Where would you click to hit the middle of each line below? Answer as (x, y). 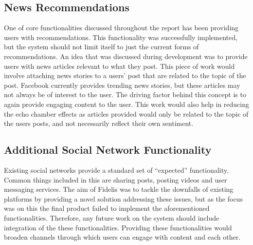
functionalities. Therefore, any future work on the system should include (112, 217)
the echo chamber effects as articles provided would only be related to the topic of (126, 113)
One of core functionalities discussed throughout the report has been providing (121, 28)
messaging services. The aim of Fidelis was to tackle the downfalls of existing (119, 189)
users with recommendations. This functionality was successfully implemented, (121, 37)
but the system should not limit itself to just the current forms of (101, 47)
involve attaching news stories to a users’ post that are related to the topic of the (125, 75)
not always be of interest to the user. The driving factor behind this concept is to (125, 94)
